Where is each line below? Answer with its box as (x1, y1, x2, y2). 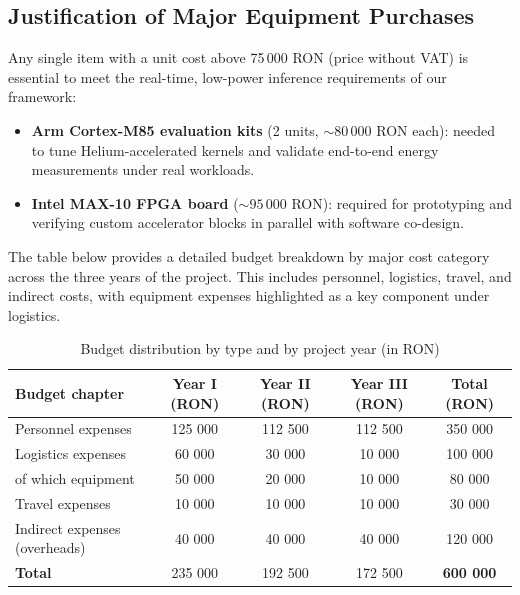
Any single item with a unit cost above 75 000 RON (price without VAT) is (8, 47, 469, 68)
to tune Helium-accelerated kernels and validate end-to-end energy (31, 139, 439, 160)
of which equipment (15, 468, 135, 489)
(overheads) (15, 537, 86, 558)
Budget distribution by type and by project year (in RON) (80, 338, 440, 359)
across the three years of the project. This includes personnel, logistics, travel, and (8, 265, 512, 286)
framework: (8, 86, 77, 107)
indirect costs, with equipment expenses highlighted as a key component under (8, 285, 490, 306)
